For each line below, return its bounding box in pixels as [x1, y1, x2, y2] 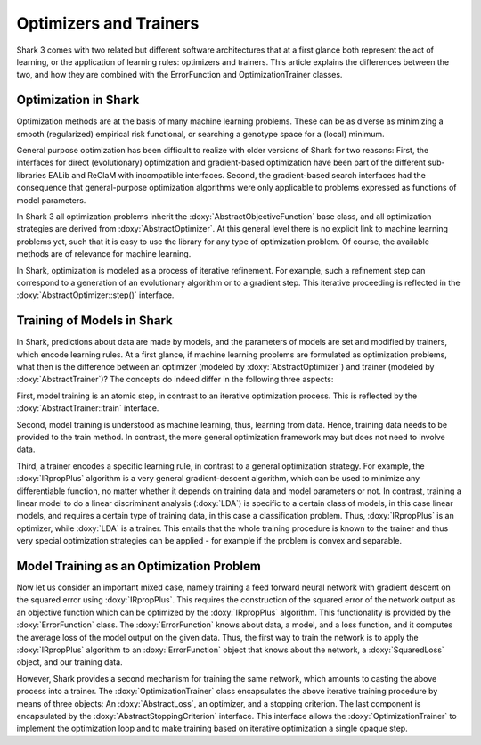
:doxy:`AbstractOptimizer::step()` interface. [16, 290, 175, 300]
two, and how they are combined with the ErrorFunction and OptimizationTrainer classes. [16, 70, 343, 80]
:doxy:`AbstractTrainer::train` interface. [16, 403, 159, 413]
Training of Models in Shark [16, 313, 173, 329]
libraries [16, 169, 46, 180]
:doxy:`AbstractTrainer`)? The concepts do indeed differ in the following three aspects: [16, 374, 334, 385]
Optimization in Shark [16, 93, 140, 108]
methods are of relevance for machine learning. [16, 249, 192, 259]
